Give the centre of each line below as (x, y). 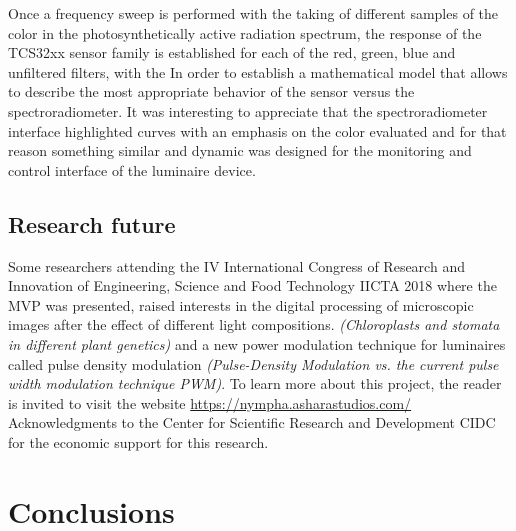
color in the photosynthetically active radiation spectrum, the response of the (245, 32)
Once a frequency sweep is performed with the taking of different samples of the (253, 13)
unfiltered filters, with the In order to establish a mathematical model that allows (258, 71)
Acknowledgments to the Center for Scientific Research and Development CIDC (252, 422)
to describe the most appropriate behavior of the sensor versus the (211, 91)
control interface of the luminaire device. (132, 169)
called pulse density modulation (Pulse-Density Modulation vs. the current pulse (253, 363)
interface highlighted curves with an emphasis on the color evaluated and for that (257, 130)
